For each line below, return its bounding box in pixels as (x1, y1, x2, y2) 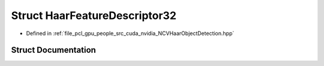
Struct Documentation (11, 45, 96, 55)
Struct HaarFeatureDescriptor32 (11, 9, 177, 22)
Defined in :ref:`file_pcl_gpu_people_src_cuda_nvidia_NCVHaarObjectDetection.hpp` (26, 30, 235, 37)
